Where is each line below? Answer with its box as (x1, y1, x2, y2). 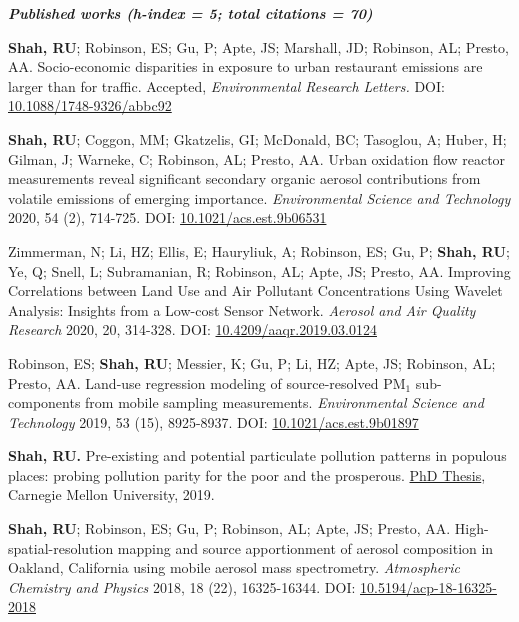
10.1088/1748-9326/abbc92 (8, 95, 172, 116)
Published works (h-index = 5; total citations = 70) (8, 3, 373, 23)
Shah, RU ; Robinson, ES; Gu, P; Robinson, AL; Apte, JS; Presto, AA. (8, 518, 451, 539)
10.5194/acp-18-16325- (360, 576, 497, 597)
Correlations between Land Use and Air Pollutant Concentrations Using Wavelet (8, 280, 503, 301)
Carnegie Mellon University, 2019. (8, 484, 215, 505)
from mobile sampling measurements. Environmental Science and (85, 392, 484, 413)
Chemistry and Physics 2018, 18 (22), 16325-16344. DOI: (8, 576, 356, 597)
